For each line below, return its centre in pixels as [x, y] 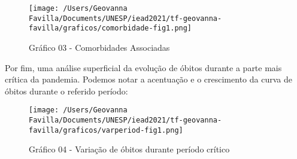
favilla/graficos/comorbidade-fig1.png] [110, 28]
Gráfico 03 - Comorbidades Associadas [99, 47]
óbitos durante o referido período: [66, 91]
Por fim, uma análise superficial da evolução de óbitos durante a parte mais [143, 67]
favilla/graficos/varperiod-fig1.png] [106, 130]
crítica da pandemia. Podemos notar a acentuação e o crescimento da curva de [148, 79]
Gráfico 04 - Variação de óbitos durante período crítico [129, 149]
